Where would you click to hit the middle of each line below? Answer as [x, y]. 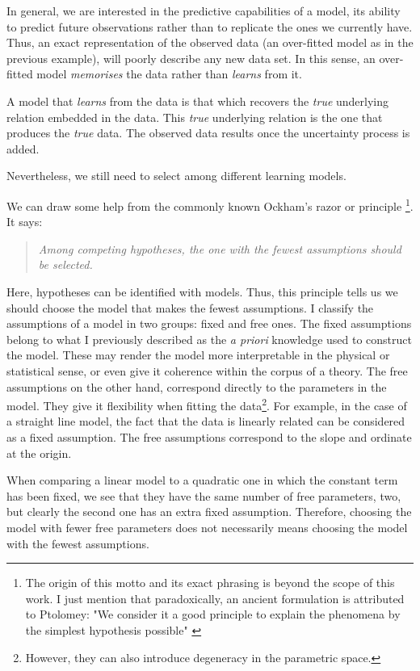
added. [23, 148]
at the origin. [39, 453]
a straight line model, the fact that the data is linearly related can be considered [206, 421]
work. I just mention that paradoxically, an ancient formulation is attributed [215, 598]
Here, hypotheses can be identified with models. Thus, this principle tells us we [202, 291]
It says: [25, 222]
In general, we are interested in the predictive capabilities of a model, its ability [204, 10]
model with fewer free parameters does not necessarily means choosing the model [207, 527]
